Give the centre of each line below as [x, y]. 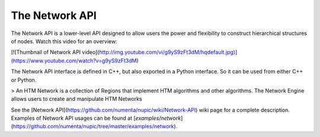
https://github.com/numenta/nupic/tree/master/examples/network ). [95, 126]
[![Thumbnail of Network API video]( [55, 52]
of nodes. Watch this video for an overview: [64, 41]
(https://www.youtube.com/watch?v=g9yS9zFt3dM [74, 60]
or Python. [24, 79]
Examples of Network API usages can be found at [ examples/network [96, 118]
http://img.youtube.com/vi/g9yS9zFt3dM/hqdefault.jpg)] [168, 52]
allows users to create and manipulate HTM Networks [76, 99]
